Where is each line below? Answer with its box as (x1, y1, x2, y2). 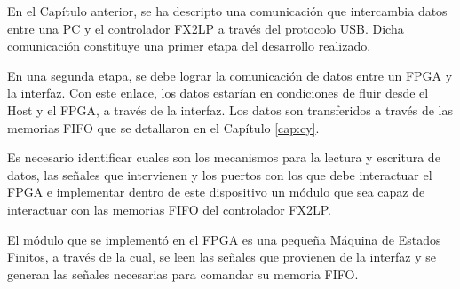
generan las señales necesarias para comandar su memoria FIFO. (7, 264, 359, 283)
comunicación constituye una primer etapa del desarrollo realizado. (7, 36, 371, 55)
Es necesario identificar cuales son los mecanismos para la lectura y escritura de (7, 148, 440, 167)
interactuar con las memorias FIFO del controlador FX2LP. (7, 199, 331, 218)
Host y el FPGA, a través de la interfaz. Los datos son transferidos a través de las (7, 100, 454, 119)
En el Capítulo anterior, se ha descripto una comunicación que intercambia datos (7, 2, 448, 20)
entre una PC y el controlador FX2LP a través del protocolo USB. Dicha (7, 19, 404, 37)
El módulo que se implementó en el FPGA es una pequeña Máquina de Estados (7, 230, 441, 248)
